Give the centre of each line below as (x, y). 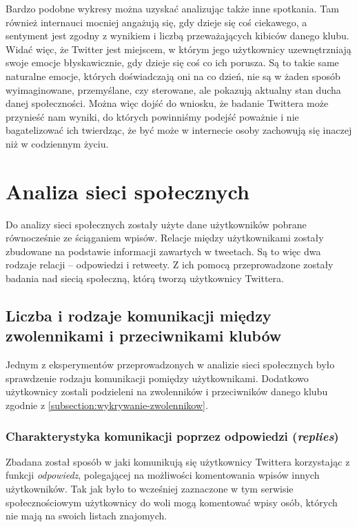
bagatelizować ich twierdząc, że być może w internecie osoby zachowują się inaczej (179, 130)
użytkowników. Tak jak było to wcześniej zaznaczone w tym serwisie (150, 488)
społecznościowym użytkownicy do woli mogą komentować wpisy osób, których (172, 502)
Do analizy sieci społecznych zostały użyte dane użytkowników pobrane (156, 224)
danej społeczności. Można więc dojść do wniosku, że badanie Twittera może (167, 103)
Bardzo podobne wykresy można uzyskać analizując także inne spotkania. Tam (172, 8)
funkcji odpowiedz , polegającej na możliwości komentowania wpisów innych (163, 475)
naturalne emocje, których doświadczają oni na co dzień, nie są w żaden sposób (173, 76)
